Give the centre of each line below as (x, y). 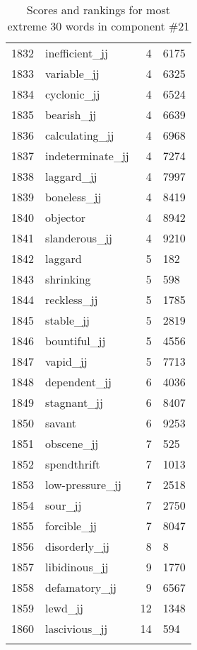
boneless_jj (73, 197)
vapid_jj (66, 361)
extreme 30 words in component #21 (98, 26)
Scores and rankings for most (98, 10)
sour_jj (64, 505)
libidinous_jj (77, 567)
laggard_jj (71, 176)
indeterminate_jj (87, 156)
